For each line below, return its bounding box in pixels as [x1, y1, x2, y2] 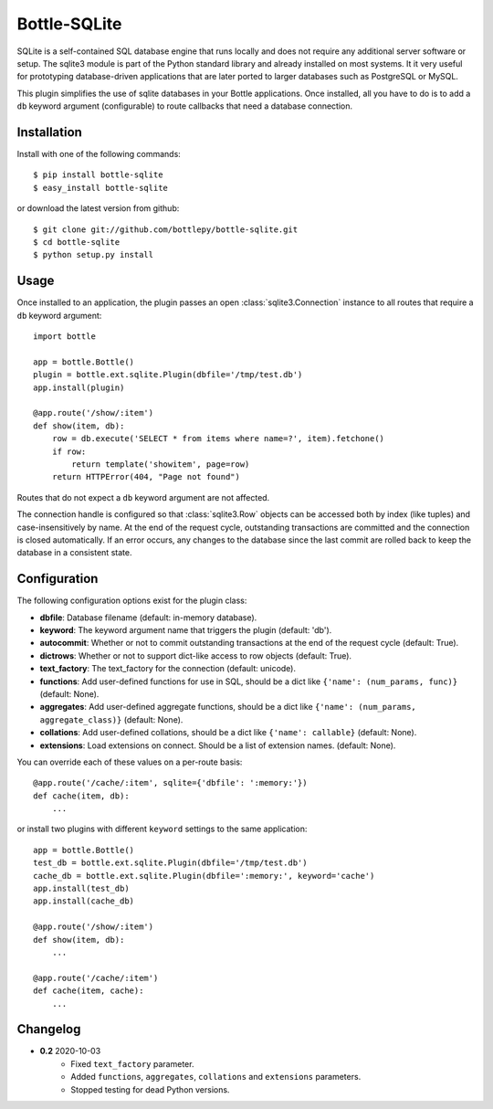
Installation [16, 124, 82, 140]
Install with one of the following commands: [16, 149, 182, 160]
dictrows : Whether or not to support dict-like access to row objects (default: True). [39, 650, 351, 661]
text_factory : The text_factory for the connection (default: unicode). [39, 663, 297, 674]
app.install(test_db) [33, 883, 130, 894]
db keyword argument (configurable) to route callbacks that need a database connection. [16, 100, 353, 111]
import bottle [33, 332, 96, 342]
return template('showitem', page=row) [71, 459, 250, 470]
